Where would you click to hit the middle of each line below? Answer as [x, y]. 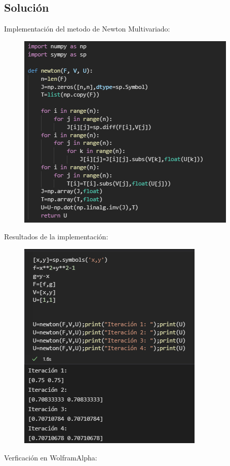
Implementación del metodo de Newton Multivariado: [87, 29]
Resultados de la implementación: [56, 237]
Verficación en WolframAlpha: [51, 457]
